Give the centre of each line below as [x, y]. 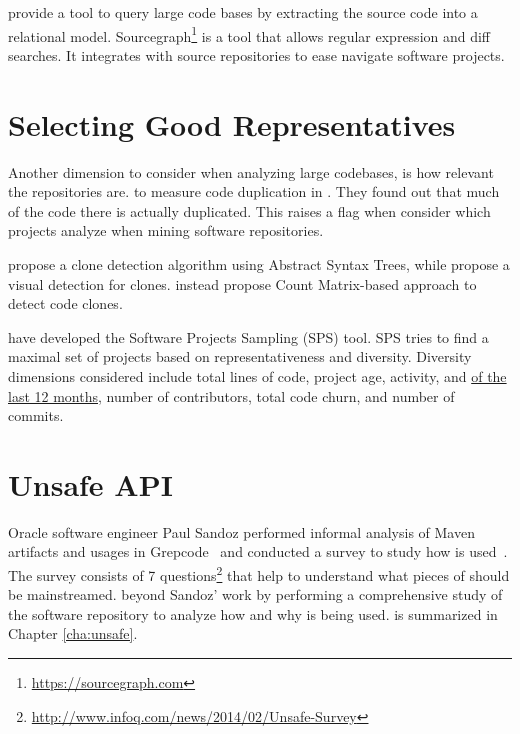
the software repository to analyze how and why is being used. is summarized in [253, 613]
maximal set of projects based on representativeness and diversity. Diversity [240, 356]
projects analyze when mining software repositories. [166, 230]
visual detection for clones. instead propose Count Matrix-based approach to [242, 283]
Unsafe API [90, 483]
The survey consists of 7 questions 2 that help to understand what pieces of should [259, 573]
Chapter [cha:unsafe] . [73, 633]
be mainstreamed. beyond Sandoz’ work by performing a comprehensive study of [255, 594]
